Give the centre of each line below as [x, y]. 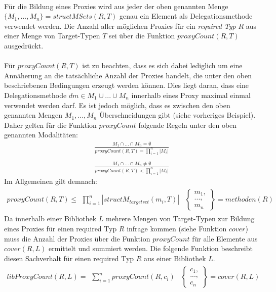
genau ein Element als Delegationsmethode [186, 16]
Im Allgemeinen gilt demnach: [51, 181]
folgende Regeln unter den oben [188, 125]
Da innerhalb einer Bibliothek [50, 218]
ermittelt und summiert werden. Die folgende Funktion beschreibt [151, 248]
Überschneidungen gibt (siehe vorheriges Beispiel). [178, 115]
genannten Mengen [33, 115]
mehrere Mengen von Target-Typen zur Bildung [180, 218]
